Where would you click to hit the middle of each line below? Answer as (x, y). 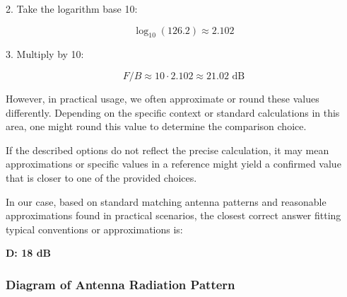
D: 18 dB (29, 253)
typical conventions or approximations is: (94, 229)
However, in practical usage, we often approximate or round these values (163, 98)
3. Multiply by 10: (45, 54)
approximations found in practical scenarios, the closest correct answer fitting (173, 215)
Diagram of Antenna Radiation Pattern (120, 284)
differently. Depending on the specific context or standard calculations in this (173, 112)
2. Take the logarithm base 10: (72, 8)
